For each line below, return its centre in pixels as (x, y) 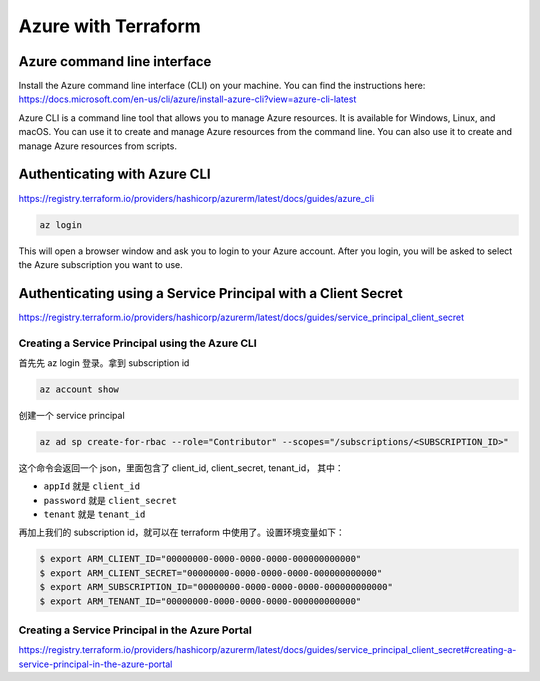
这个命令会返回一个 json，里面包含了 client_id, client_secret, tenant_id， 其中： (181, 467)
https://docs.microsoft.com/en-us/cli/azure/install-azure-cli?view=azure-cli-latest (187, 99)
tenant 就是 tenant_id (94, 514)
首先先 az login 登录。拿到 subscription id (104, 362)
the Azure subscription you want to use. (101, 264)
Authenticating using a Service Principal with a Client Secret (211, 293)
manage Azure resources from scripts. (97, 146)
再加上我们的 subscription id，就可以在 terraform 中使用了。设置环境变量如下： (181, 532)
